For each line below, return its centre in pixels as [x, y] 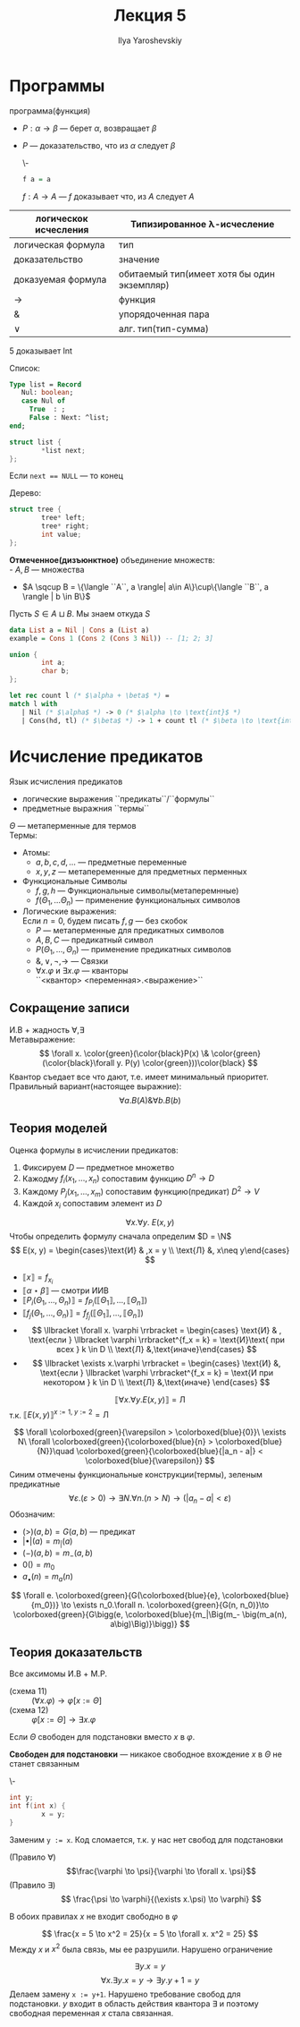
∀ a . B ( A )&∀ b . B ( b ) [150, 1100]
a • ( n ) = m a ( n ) [47, 1577]
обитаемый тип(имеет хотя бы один [197, 274]
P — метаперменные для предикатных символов [130, 931]
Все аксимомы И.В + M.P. [58, 1674]
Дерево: [25, 493]
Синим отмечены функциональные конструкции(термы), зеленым [136, 1475]
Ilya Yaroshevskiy [150, 40]
